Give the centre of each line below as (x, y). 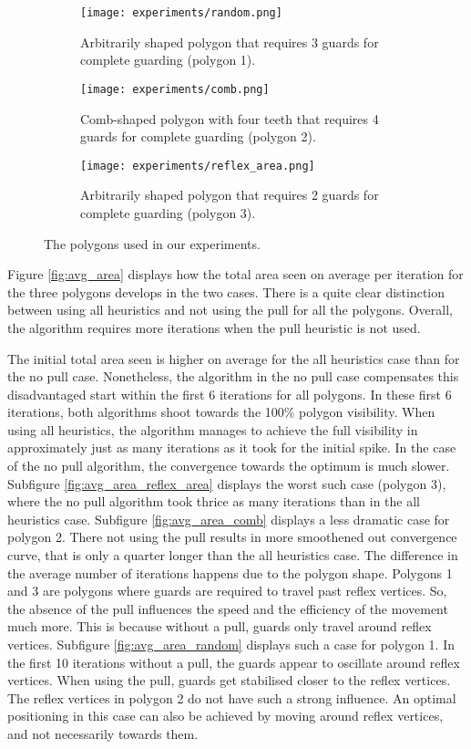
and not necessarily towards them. (103, 733)
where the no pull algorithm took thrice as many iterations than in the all (214, 501)
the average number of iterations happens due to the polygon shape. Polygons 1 (230, 572)
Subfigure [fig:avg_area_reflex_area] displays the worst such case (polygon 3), (227, 483)
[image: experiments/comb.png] (175, 89)
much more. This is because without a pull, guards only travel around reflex (220, 626)
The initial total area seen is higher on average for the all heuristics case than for (234, 358)
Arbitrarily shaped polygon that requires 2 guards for (230, 195)
